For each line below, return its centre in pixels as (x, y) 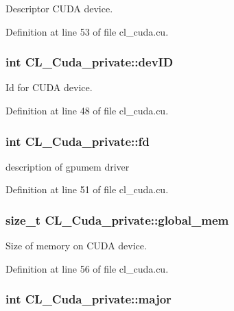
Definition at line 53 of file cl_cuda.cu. (87, 31)
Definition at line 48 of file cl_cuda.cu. (87, 110)
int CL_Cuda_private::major (89, 299)
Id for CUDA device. (49, 87)
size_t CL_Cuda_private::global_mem (117, 220)
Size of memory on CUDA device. (76, 246)
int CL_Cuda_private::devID (90, 62)
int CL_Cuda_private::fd (78, 141)
